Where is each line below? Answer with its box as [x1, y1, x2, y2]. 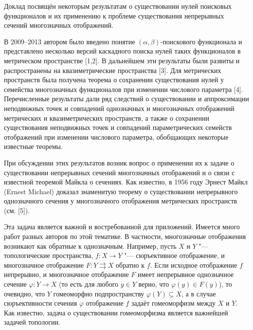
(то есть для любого [58, 279, 119, 289]
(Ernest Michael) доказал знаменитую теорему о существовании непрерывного [4, 186, 238, 196]
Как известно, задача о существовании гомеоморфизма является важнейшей [4, 307, 228, 317]
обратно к [116, 259, 145, 270]
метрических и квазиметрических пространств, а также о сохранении [4, 112, 209, 123]
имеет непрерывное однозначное [137, 269, 234, 279]
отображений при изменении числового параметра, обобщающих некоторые [4, 131, 229, 142]
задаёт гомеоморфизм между [131, 298, 216, 308]
